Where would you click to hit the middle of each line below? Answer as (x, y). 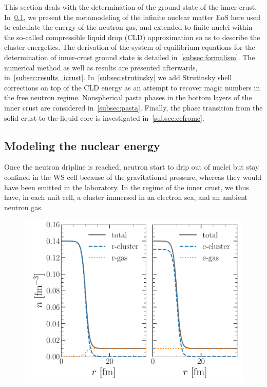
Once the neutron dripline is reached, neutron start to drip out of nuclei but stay (132, 167)
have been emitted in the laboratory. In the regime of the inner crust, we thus (127, 187)
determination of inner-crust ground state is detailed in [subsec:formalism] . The (130, 57)
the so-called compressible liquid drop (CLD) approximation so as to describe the (132, 37)
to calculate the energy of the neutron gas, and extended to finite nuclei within (128, 27)
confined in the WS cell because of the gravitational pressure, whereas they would (133, 177)
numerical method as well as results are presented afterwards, (101, 67)
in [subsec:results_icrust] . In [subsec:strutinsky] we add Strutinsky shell (118, 77)
